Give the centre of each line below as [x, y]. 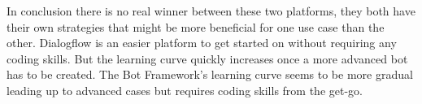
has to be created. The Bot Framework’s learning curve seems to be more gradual [210, 74]
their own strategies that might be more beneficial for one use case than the [196, 26]
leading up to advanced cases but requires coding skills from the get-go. [185, 90]
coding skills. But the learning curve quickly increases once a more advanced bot [207, 58]
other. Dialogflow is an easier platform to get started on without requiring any [202, 43]
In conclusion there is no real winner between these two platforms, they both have [211, 11]
